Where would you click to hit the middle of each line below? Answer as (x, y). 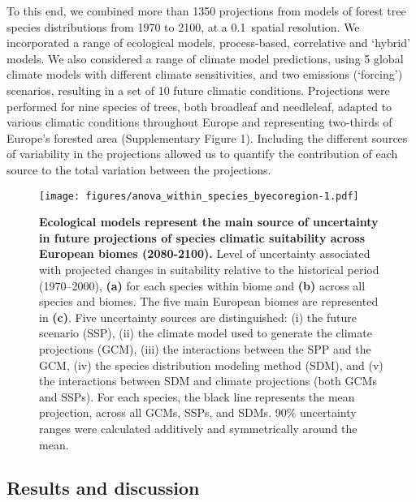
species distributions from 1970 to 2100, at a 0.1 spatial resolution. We (183, 26)
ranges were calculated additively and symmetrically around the (198, 428)
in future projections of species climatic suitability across (202, 237)
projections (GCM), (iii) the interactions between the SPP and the (205, 348)
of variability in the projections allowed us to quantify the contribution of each (202, 154)
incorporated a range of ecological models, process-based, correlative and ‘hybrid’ (208, 43)
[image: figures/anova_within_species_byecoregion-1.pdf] (199, 196)
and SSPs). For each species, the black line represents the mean (197, 396)
